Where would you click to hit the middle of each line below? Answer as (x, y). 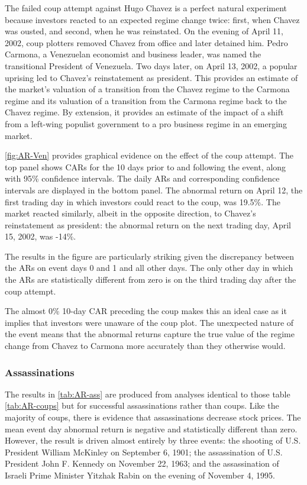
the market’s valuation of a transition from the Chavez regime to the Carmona (147, 89)
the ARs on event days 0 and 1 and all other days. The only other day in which (149, 268)
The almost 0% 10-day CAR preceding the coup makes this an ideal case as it (146, 311)
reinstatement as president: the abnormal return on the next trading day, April (148, 224)
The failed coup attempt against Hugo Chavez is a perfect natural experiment (146, 8)
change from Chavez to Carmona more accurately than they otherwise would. (145, 346)
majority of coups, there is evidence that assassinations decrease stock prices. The (153, 417)
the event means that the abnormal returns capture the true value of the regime (150, 334)
